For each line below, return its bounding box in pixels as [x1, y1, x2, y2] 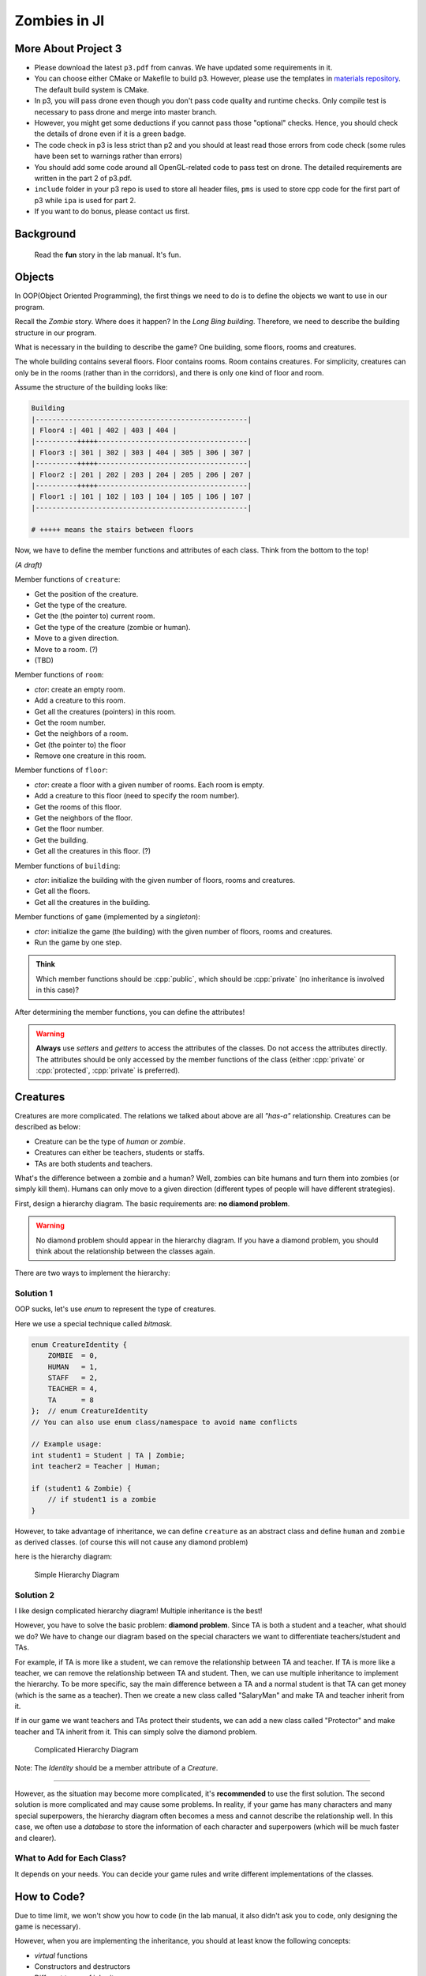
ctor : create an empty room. [34, 684, 125, 694]
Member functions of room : [14, 670, 104, 680]
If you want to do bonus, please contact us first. [34, 206, 190, 217]
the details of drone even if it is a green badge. [34, 129, 187, 138]
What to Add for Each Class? [14, 1853, 126, 1864]
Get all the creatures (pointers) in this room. [34, 707, 177, 716]
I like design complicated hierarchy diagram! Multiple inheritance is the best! [14, 1605, 263, 1616]
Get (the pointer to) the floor [34, 740, 126, 749]
